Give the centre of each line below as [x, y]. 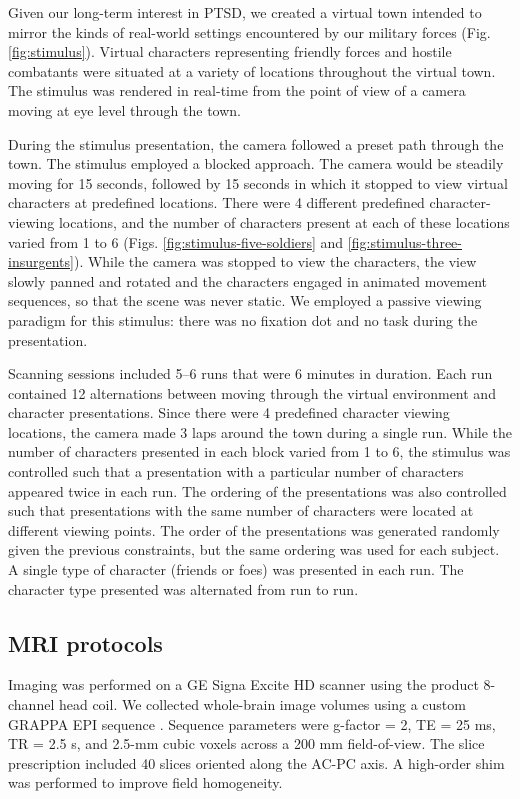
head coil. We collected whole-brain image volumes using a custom [262, 704]
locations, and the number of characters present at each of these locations [284, 221]
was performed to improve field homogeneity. [145, 782]
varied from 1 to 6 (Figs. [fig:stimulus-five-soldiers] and [176, 241]
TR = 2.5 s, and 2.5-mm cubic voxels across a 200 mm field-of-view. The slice [246, 743]
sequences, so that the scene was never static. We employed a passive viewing [245, 300]
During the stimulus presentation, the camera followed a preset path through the [256, 143]
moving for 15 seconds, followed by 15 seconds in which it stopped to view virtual [258, 182]
